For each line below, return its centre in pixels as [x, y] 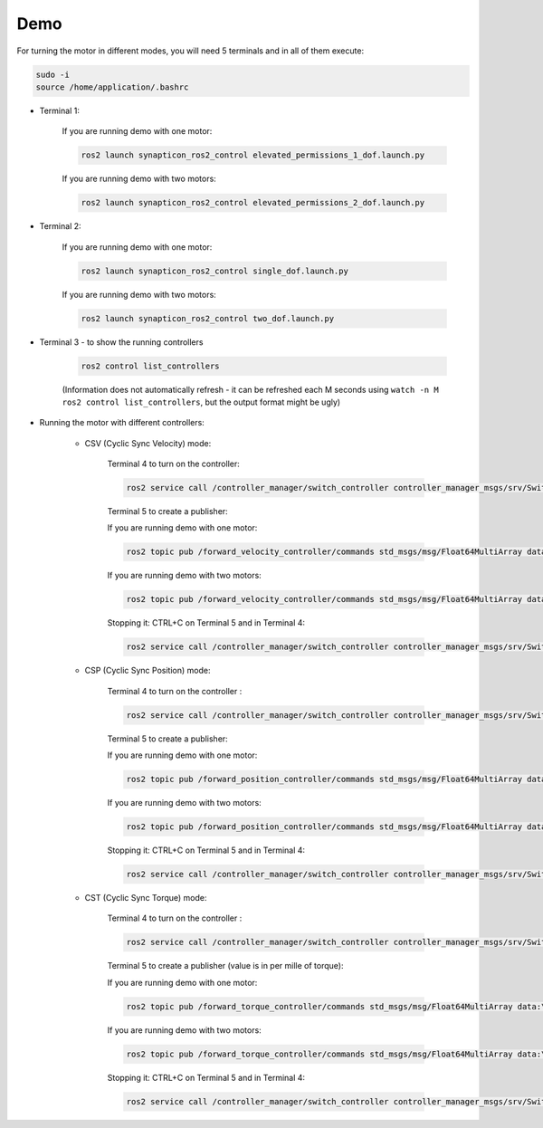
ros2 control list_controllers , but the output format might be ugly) [201, 402]
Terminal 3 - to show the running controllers [121, 342]
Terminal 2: [60, 226]
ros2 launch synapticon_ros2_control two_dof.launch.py [208, 318]
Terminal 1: [60, 110]
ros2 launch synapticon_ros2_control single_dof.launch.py [214, 271]
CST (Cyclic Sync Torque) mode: [146, 898]
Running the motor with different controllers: [122, 423]
